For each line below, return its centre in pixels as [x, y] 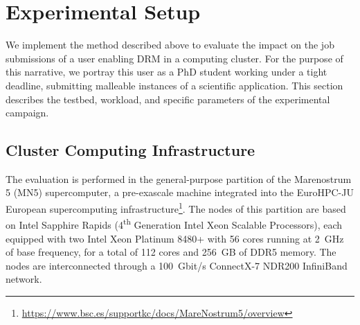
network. [24, 279]
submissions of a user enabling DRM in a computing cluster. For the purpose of [174, 58]
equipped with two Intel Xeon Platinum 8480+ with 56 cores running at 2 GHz [175, 238]
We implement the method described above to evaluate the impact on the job [170, 45]
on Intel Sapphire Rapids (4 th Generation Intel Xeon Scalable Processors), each [174, 223]
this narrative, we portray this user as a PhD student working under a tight [166, 72]
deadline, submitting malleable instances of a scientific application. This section [174, 85]
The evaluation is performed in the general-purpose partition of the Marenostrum [179, 178]
